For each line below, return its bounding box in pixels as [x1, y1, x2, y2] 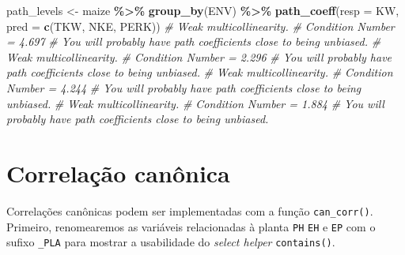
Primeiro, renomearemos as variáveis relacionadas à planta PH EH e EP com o [6, 218, 376, 234]
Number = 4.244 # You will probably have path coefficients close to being [6, 79, 361, 96]
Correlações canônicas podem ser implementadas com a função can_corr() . [6, 202, 373, 219]
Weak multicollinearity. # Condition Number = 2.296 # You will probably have [6, 48, 392, 65]
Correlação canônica [6, 156, 230, 189]
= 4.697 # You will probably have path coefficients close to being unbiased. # [6, 33, 381, 50]
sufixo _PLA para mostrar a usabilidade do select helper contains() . [6, 234, 335, 250]
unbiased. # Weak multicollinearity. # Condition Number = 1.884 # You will [6, 95, 384, 111]
